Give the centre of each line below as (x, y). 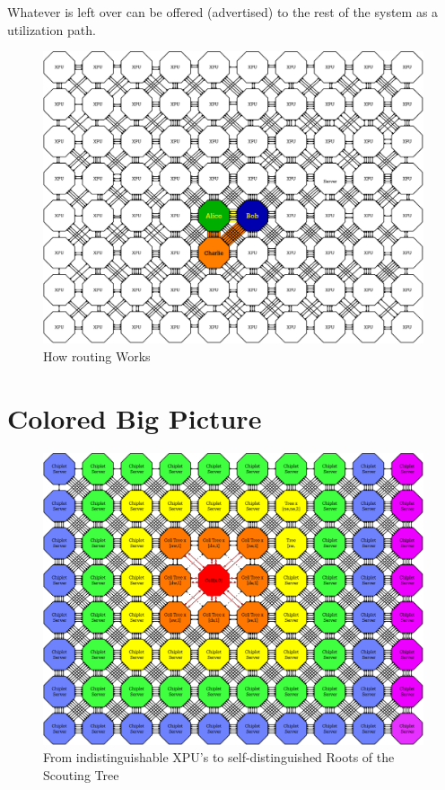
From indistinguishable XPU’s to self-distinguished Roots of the (219, 757)
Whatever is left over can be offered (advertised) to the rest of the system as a (223, 12)
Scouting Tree (81, 774)
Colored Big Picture (135, 417)
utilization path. (52, 29)
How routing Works (97, 355)
